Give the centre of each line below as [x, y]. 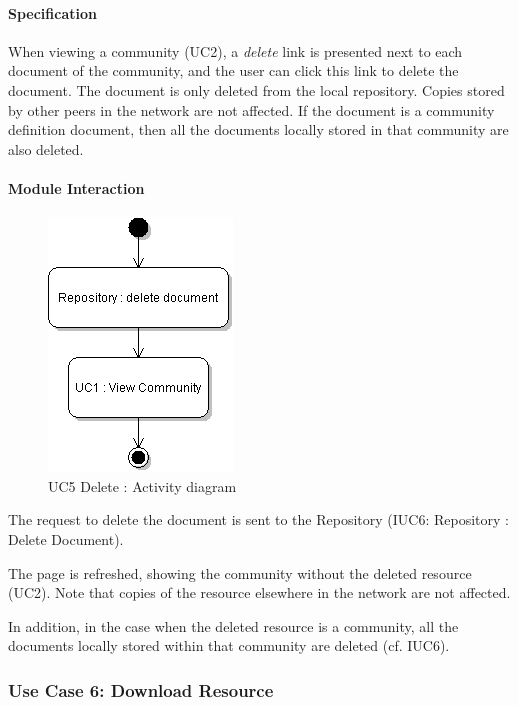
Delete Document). [66, 538]
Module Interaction [76, 187]
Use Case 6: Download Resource [141, 689]
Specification [52, 12]
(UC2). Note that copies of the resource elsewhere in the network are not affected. [259, 592]
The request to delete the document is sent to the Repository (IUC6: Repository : [258, 519]
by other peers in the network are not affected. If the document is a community [251, 109]
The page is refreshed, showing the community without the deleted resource [240, 572]
